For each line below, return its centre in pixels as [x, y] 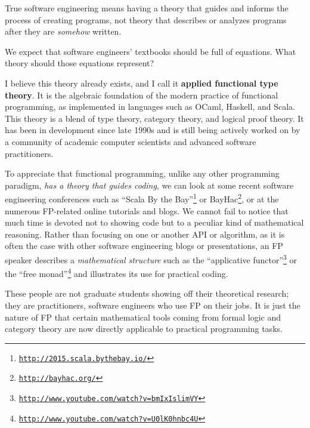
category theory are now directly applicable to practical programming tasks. [144, 329]
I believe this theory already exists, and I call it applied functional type [142, 83]
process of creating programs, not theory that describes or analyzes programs [146, 19]
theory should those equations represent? [80, 63]
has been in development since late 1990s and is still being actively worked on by [153, 130]
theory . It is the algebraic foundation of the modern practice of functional [142, 95]
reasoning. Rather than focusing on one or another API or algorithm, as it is [145, 234]
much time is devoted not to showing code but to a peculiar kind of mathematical [154, 222]
